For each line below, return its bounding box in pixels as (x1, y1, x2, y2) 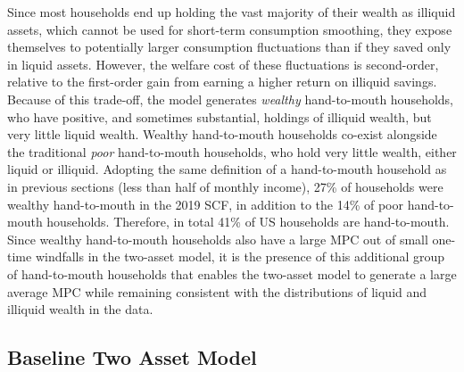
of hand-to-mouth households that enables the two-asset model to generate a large (7, 264, 457, 283)
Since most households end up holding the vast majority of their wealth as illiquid (7, 3, 456, 21)
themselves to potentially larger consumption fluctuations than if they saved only (7, 37, 452, 56)
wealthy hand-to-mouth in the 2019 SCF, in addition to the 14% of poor (7, 194, 403, 213)
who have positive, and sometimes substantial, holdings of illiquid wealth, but (7, 107, 432, 126)
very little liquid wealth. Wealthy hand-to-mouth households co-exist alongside (7, 125, 437, 144)
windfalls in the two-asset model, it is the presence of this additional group (35, 247, 445, 266)
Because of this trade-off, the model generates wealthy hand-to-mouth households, (7, 89, 454, 108)
